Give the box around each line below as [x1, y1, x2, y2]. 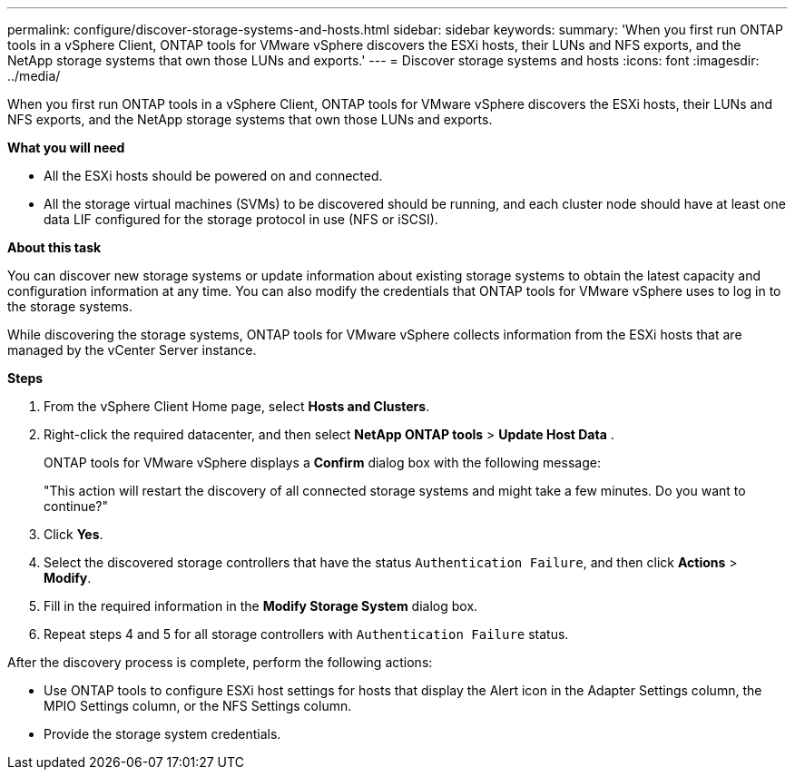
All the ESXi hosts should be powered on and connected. [44, 168, 383, 183]
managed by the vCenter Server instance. [7, 342, 257, 358]
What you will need [7, 140, 125, 155]
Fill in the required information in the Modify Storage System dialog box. [44, 598, 478, 614]
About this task [7, 240, 102, 255]
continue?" [44, 498, 109, 514]
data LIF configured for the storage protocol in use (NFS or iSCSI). [44, 211, 438, 227]
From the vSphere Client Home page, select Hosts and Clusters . [44, 398, 430, 414]
